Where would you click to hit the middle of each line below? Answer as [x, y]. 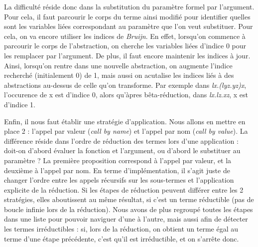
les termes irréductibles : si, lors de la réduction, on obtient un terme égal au [121, 229]
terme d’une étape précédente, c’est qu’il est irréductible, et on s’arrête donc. [122, 238]
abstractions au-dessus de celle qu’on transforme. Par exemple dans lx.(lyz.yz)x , [125, 85]
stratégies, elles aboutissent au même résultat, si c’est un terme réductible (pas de [129, 199]
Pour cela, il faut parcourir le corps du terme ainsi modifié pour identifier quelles [127, 16]
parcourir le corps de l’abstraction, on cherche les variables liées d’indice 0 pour [125, 46]
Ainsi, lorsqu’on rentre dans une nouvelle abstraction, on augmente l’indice [118, 65]
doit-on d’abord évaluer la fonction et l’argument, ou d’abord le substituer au [122, 150]
